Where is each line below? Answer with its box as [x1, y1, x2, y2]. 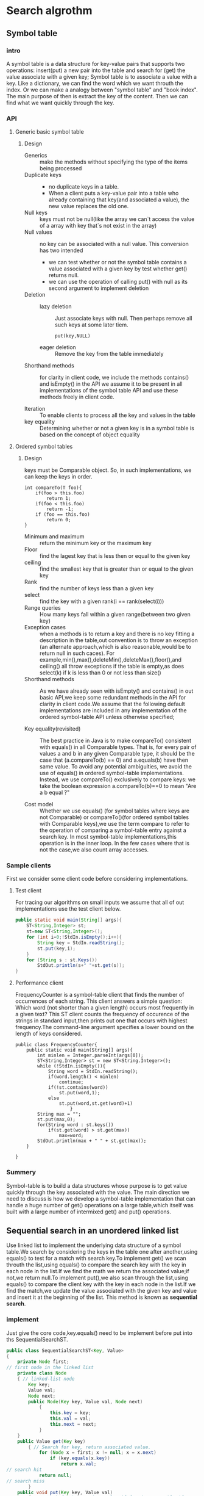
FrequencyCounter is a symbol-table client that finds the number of [15, 991, 185, 999]
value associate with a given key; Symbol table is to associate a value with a [6, 73, 197, 80]
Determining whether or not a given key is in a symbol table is [39, 425, 195, 432]
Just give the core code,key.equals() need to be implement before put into [6, 1329, 193, 1337]
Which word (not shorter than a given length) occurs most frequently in [15, 1004, 194, 1011]
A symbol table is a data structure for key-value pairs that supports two [6, 60, 185, 67]
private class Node [17, 1370, 67, 1376]
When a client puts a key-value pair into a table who [48, 190, 179, 197]
